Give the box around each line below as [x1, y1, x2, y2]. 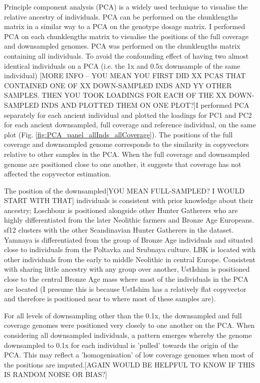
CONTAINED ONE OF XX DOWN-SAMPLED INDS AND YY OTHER [4, 80, 232, 90]
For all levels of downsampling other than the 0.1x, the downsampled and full [4, 310, 242, 320]
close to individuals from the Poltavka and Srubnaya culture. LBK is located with [4, 244, 256, 255]
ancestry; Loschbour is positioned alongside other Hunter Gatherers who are [4, 205, 238, 215]
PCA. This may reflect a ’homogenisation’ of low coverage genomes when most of [4, 349, 253, 360]
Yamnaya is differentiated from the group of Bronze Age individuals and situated [4, 234, 253, 245]
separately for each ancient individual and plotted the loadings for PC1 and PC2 [4, 109, 252, 120]
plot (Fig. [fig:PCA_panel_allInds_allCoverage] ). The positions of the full [4, 129, 233, 139]
